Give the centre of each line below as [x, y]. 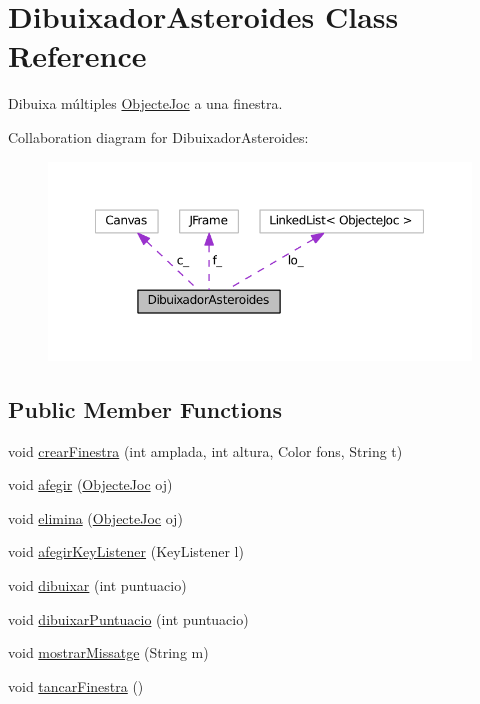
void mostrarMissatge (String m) [108, 652]
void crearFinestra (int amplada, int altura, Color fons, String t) [205, 450]
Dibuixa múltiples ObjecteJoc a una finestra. [145, 103]
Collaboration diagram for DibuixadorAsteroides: [158, 136]
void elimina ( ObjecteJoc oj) [95, 517]
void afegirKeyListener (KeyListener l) [126, 551]
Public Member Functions [145, 408]
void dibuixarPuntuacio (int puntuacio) [128, 618]
